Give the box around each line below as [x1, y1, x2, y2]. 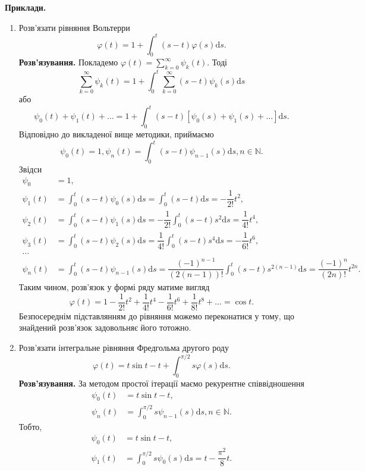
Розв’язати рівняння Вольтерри [18, 21, 130, 33]
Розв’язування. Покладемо [18, 56, 118, 68]
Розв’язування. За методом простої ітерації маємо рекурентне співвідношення [18, 376, 304, 389]
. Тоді [207, 56, 227, 68]
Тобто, [18, 420, 42, 432]
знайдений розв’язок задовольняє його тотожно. [18, 321, 191, 334]
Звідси [18, 162, 42, 175]
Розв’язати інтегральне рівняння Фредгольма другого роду [18, 341, 229, 354]
